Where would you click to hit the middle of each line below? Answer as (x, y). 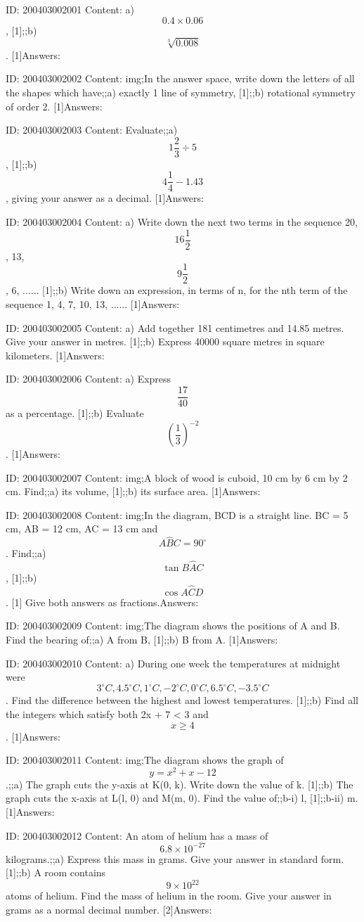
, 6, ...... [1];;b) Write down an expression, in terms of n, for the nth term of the (177, 290)
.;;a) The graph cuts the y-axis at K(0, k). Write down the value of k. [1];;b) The (180, 784)
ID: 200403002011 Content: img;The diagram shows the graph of (145, 760)
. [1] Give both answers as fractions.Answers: (102, 602)
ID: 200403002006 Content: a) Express (89, 379)
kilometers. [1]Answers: (55, 355)
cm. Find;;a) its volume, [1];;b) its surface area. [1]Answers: (133, 491)
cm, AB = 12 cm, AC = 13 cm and (82, 529)
